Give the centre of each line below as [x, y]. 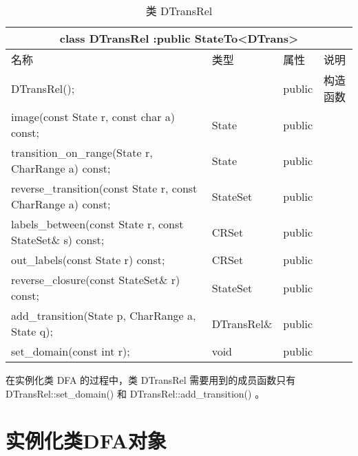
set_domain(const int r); [71, 351]
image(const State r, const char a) [93, 117]
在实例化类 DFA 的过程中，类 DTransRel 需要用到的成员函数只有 [151, 380]
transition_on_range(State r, [82, 152]
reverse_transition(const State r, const [104, 188]
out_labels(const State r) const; [88, 260]
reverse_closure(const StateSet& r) [96, 280]
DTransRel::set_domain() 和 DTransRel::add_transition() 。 [135, 393]
